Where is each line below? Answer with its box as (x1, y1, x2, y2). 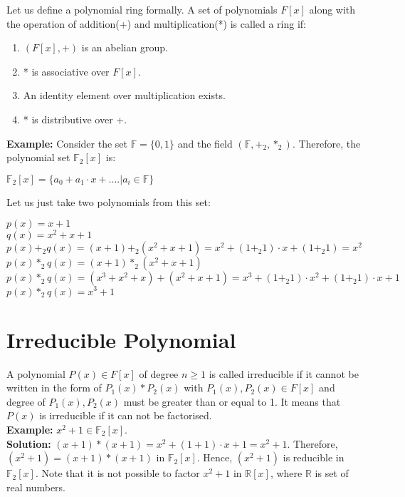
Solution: (6, 436, 51, 451)
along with (309, 2, 356, 16)
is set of (315, 466, 349, 481)
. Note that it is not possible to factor (35, 466, 200, 481)
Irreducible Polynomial (6, 324, 236, 354)
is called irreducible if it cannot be (209, 366, 359, 381)
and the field (177, 135, 233, 150)
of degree (139, 366, 179, 381)
